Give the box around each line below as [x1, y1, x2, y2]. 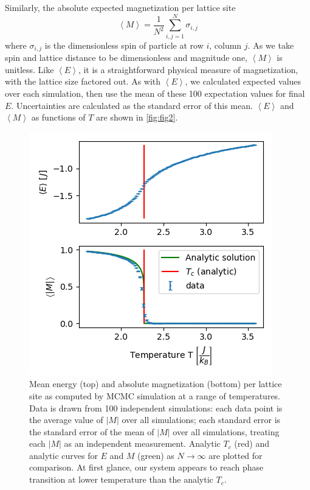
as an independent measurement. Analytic [64, 437, 221, 450]
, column [209, 38, 242, 51]
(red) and [234, 437, 269, 450]
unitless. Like [5, 63, 54, 75]
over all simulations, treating [173, 425, 280, 438]
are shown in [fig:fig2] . [96, 111, 178, 124]
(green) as [137, 449, 174, 461]
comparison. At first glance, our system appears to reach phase [29, 461, 264, 474]
